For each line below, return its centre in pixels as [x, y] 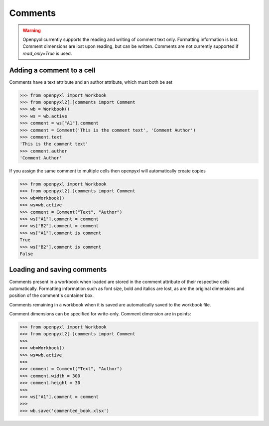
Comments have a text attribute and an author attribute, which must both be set [91, 82]
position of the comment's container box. [52, 295]
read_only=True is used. [47, 53]
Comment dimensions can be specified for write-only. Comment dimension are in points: [100, 314]
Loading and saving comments [58, 270]
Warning [32, 30]
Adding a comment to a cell [52, 70]
